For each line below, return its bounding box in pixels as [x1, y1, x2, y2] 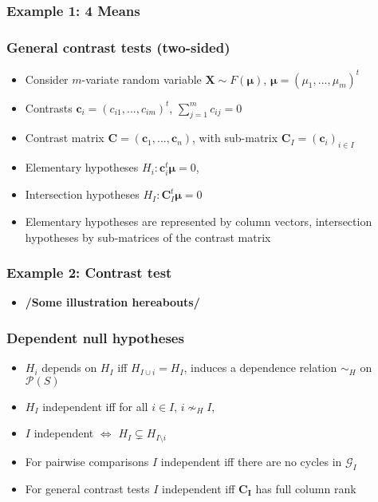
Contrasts [25, 99, 73, 116]
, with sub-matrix [192, 129, 278, 146]
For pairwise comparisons [25, 453, 149, 469]
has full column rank [255, 480, 356, 496]
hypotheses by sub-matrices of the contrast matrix [25, 228, 271, 245]
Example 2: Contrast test [6, 263, 172, 283]
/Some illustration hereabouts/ [25, 294, 200, 310]
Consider [25, 70, 69, 87]
